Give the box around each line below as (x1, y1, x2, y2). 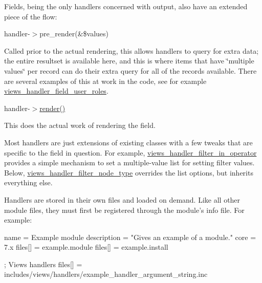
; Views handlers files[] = (4, 258, 82, 269)
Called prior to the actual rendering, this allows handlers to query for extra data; (4, 45, 259, 56)
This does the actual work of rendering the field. (4, 120, 156, 130)
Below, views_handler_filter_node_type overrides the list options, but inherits (4, 167, 253, 178)
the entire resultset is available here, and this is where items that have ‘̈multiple (4, 55, 254, 66)
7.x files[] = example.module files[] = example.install (4, 242, 168, 252)
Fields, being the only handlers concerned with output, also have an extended (4, 1, 248, 11)
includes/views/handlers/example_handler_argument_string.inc (4, 269, 208, 279)
